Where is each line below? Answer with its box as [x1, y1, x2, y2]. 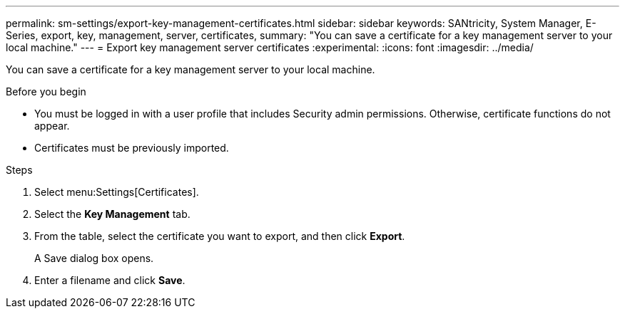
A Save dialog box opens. [34, 252, 154, 264]
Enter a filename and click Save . [34, 274, 186, 286]
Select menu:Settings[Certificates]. [34, 186, 199, 198]
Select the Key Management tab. [34, 208, 190, 220]
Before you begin [6, 85, 86, 98]
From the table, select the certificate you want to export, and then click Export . [34, 230, 405, 242]
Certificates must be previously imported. [34, 142, 229, 154]
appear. [34, 120, 70, 132]
